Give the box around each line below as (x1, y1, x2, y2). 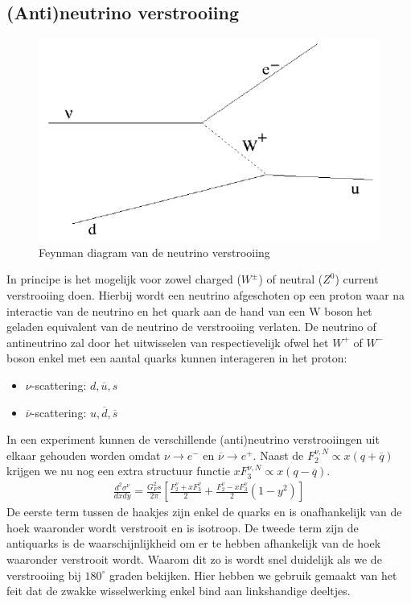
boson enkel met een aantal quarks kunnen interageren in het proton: (6, 350, 347, 366)
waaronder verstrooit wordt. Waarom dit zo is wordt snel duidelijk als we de (6, 551, 382, 568)
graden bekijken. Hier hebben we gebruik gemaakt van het (109, 566, 397, 583)
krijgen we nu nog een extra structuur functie (6, 462, 230, 479)
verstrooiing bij (6, 566, 81, 583)
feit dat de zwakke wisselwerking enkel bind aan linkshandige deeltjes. (6, 582, 351, 599)
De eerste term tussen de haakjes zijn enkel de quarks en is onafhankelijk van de (6, 503, 402, 520)
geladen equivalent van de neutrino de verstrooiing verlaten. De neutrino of (6, 318, 376, 335)
